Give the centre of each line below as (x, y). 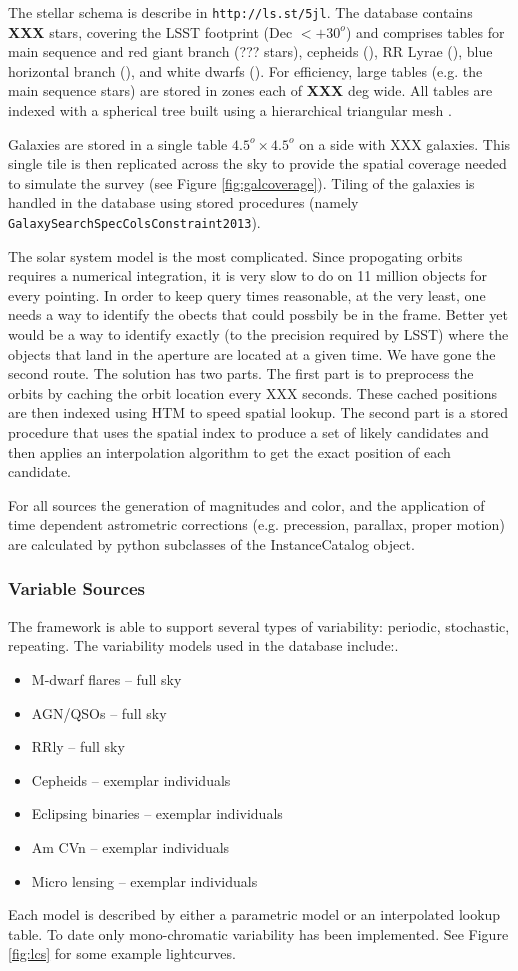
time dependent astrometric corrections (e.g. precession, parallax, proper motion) (256, 524)
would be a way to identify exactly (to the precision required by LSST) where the (258, 334)
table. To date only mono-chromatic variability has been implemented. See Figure (258, 933)
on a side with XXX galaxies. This (405, 143)
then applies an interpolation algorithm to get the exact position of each (229, 451)
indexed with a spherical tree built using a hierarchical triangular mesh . (230, 110)
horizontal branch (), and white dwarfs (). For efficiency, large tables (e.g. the (245, 70)
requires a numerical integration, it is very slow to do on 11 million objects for (247, 275)
